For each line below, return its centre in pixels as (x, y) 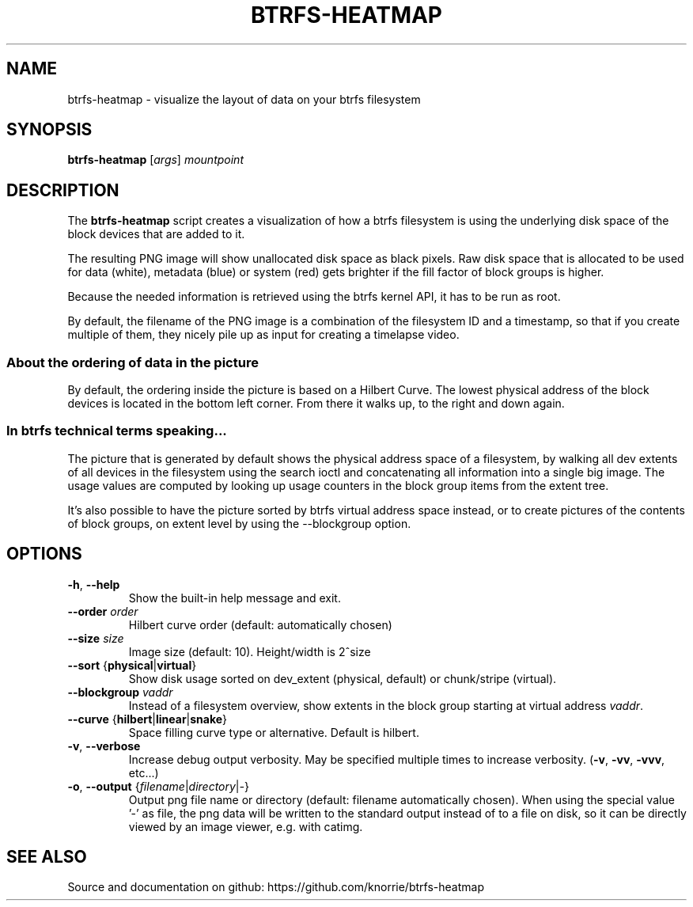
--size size (96, 638)
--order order (103, 611)
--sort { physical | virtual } (132, 665)
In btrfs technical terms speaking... (117, 431)
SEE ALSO (47, 857)
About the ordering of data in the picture (133, 362)
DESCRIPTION (63, 190)
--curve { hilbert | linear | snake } (148, 719)
